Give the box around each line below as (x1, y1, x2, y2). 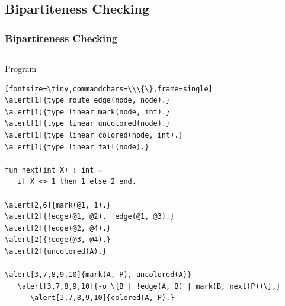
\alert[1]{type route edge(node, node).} (5, 96, 171, 105)
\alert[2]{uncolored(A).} (5, 247, 107, 256)
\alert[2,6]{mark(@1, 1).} (5, 200, 111, 209)
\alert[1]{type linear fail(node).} (5, 142, 149, 151)
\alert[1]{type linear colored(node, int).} (5, 130, 183, 139)
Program (5, 62, 37, 74)
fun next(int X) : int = (5, 165, 103, 174)
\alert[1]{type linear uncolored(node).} (5, 119, 171, 128)
